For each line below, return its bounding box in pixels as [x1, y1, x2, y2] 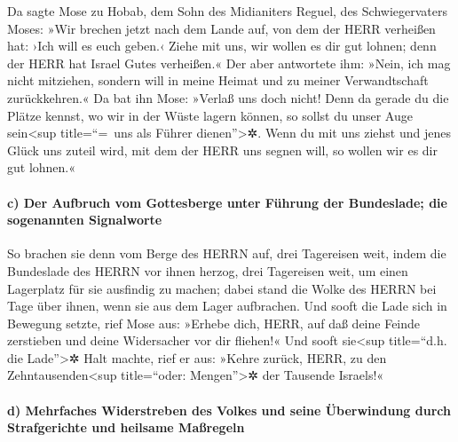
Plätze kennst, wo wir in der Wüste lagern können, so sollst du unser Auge [7, 106, 413, 124]
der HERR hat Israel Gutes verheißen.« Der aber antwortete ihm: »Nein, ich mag [7, 53, 451, 72]
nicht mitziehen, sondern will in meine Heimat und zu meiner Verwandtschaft [7, 71, 429, 90]
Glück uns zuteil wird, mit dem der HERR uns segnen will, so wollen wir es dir [7, 140, 438, 159]
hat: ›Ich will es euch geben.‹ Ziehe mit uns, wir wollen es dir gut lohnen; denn [7, 36, 437, 55]
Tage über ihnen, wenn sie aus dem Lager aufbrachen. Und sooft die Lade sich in [7, 296, 447, 315]
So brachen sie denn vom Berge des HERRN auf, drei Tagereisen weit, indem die [7, 244, 446, 263]
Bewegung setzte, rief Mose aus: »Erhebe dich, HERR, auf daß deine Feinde [7, 313, 421, 332]
